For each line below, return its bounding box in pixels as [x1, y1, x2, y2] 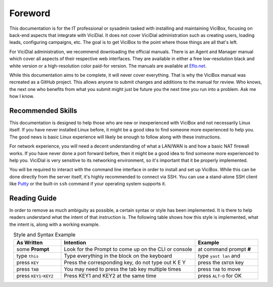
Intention [64, 239, 86, 246]
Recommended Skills [9, 106, 77, 115]
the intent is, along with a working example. [9, 221, 100, 227]
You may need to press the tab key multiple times [64, 265, 181, 272]
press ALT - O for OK [198, 272, 242, 279]
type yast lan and [198, 252, 240, 259]
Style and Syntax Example [13, 231, 76, 238]
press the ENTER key [198, 259, 244, 266]
